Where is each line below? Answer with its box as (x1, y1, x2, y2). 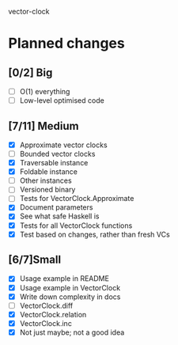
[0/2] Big (8, 66, 53, 79)
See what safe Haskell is (19, 211, 100, 221)
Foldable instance (19, 167, 78, 176)
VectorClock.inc (19, 318, 73, 328)
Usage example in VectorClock (19, 282, 121, 292)
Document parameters (19, 203, 93, 212)
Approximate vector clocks (19, 140, 108, 150)
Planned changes (8, 35, 125, 52)
